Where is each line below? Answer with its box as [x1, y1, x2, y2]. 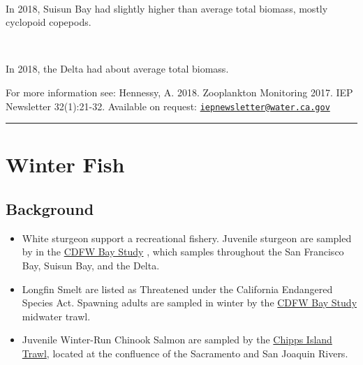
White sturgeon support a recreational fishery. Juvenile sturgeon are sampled [22, 230, 352, 245]
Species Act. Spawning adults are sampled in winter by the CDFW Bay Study [22, 295, 357, 310]
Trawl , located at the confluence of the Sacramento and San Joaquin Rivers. [22, 345, 348, 360]
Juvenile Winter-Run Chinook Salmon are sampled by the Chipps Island [22, 332, 332, 347]
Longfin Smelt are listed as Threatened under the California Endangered [22, 281, 333, 296]
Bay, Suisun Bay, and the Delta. [22, 258, 160, 272]
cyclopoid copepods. [6, 15, 91, 29]
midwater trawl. [22, 308, 91, 323]
